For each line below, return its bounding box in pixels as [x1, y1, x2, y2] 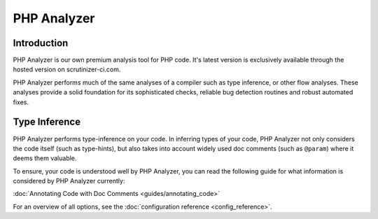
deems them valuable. [13, 154, 77, 162]
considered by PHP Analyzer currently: [13, 177, 125, 185]
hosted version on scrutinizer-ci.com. [13, 65, 121, 73]
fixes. [13, 98, 29, 106]
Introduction [13, 37, 69, 49]
